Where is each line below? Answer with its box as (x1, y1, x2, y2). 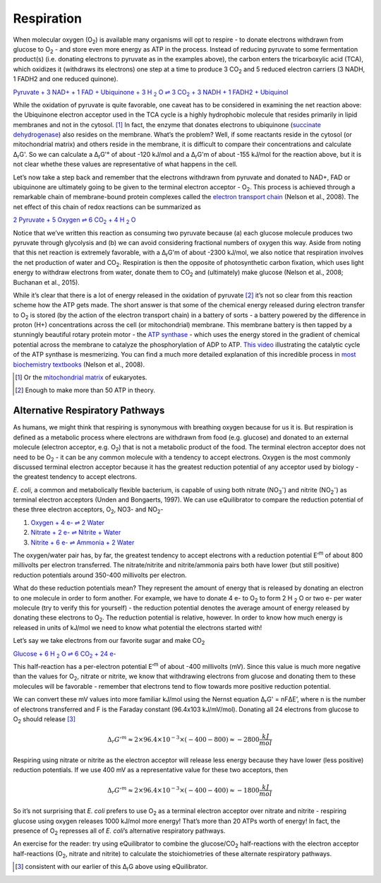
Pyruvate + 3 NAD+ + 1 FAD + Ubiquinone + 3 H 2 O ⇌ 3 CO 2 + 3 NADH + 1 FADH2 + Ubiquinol (13, 88, 289, 98)
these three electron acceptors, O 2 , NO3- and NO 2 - (13, 505, 164, 516)
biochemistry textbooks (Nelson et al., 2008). (13, 360, 145, 369)
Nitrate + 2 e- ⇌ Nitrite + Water (30, 528, 121, 537)
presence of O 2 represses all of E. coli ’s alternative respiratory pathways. (13, 826, 226, 836)
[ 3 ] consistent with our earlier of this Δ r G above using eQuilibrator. (15, 863, 208, 872)
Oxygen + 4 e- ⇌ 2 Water (30, 518, 105, 526)
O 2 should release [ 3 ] (13, 714, 76, 725)
